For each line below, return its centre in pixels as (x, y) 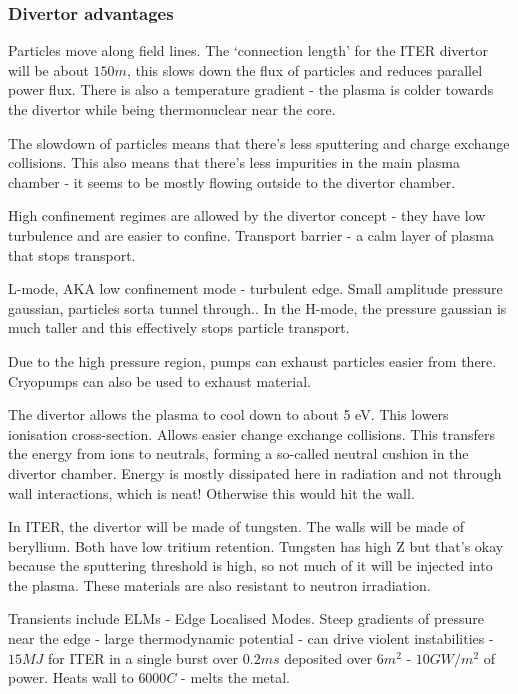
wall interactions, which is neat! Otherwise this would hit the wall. (211, 492)
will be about (48, 69)
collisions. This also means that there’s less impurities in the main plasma (234, 162)
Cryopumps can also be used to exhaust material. (159, 380)
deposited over (328, 657)
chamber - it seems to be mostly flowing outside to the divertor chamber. (232, 181)
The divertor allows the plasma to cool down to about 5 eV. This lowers (228, 414)
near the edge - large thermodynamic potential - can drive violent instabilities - (251, 638)
